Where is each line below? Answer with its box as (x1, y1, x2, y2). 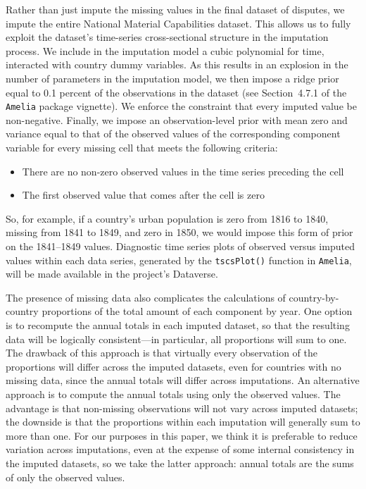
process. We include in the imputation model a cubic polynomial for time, (6, 43, 324, 58)
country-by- (289, 290, 339, 304)
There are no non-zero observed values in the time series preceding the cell (22, 163, 344, 178)
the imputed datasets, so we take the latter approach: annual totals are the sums (6, 455, 354, 470)
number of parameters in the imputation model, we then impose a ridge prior (6, 70, 339, 85)
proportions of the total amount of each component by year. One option (42, 304, 353, 318)
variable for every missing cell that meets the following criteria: (6, 140, 278, 154)
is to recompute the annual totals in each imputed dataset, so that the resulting (6, 318, 350, 332)
